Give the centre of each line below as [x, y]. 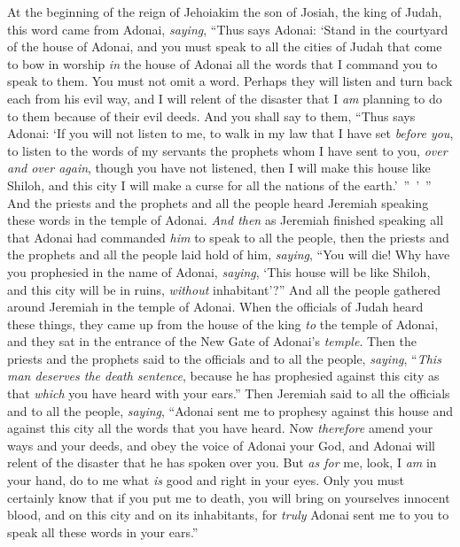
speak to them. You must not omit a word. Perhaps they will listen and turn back [230, 81]
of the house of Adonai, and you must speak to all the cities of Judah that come [225, 46]
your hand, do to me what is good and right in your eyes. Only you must [206, 480]
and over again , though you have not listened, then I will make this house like [219, 168]
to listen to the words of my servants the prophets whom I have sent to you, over [227, 150]
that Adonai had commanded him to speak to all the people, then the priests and [228, 237]
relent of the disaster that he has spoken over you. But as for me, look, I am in [222, 462]
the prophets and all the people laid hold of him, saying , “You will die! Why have [229, 254]
